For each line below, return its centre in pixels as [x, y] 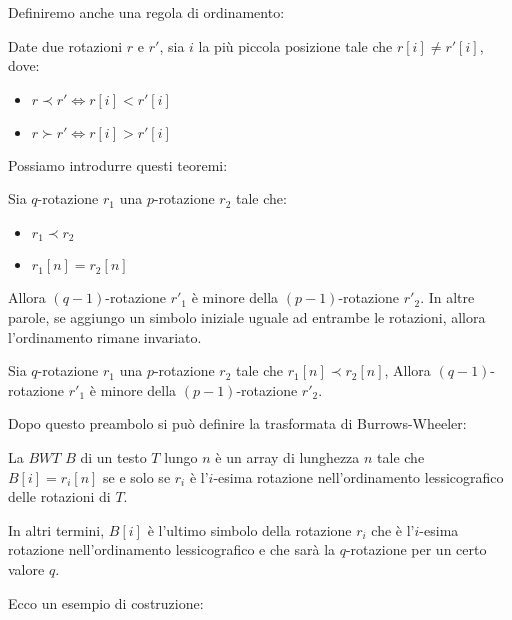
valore [26, 568]
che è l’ [393, 529]
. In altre [447, 297]
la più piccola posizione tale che [295, 45]
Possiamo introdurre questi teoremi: [118, 164]
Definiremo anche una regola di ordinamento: [146, 12]
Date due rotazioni [65, 45]
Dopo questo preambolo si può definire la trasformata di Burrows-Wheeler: [237, 423]
